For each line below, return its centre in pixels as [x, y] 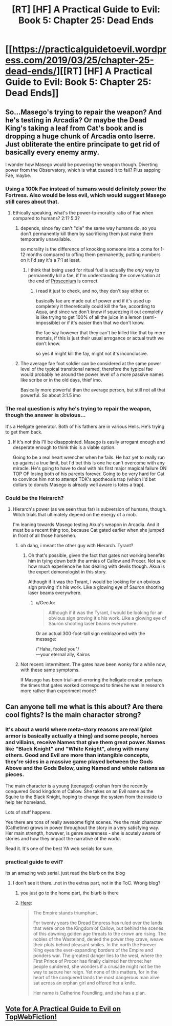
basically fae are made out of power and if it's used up [93, 301]
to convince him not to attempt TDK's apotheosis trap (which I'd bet [84, 479]
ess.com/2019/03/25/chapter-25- [80, 60]
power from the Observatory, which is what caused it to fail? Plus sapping [83, 170]
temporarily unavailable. [46, 239]
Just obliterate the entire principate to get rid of [83, 144]
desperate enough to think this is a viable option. [64, 447]
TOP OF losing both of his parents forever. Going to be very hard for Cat [89, 474]
